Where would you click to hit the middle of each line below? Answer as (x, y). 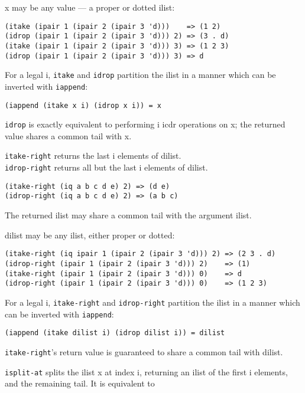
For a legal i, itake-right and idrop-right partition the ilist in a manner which (152, 302)
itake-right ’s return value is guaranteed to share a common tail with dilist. (144, 351)
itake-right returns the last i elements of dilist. (93, 155)
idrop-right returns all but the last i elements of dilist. (106, 167)
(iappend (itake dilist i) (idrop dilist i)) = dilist (115, 333)
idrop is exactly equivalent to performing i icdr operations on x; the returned (145, 124)
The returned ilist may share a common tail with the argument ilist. (128, 215)
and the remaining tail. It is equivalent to (80, 383)
